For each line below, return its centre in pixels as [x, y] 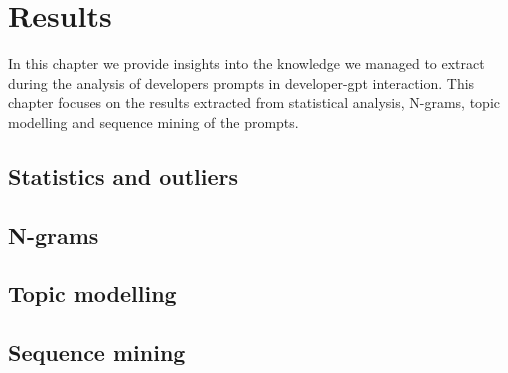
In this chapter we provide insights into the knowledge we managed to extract [246, 63]
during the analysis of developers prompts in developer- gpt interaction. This [241, 82]
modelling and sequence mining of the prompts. [153, 121]
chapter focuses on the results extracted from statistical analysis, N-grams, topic [254, 102]
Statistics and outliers [123, 175]
